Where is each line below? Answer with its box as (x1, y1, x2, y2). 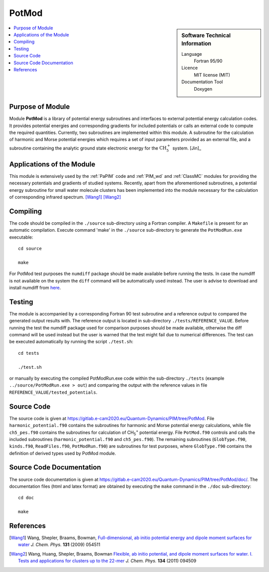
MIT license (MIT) (194, 72, 230, 78)
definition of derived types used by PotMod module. (9, 450, 117, 456)
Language (181, 51, 202, 57)
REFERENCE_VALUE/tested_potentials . (9, 389, 98, 395)
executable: (9, 234, 33, 240)
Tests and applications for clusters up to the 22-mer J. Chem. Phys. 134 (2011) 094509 (18, 558, 197, 564)
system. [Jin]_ (172, 145, 201, 151)
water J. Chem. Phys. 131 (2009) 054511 (18, 542, 101, 548)
